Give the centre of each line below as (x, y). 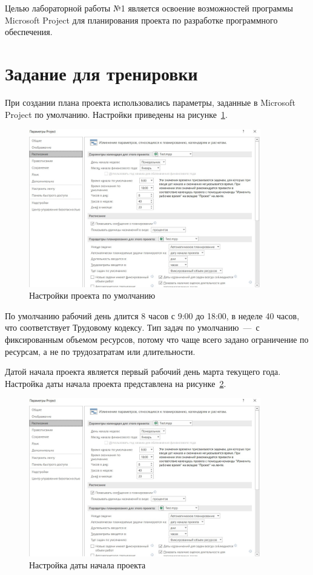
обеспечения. (29, 32)
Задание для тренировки (101, 73)
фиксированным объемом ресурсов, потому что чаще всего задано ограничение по (157, 339)
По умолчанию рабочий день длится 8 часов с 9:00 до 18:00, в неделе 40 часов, (152, 315)
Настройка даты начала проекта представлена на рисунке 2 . (116, 383)
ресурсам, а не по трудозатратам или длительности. (100, 351)
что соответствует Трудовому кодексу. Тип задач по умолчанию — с (132, 327)
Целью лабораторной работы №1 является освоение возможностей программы (149, 8)
